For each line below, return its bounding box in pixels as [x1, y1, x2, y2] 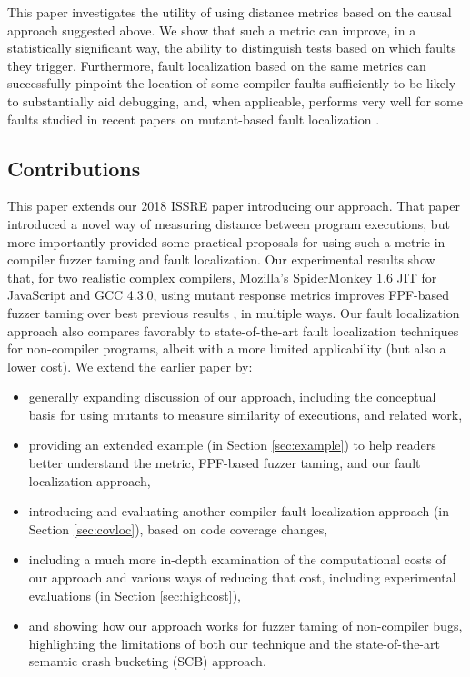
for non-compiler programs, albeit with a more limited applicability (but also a [7, 339, 446, 358]
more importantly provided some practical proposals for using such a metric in [7, 232, 445, 251]
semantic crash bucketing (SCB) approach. [28, 652, 266, 671]
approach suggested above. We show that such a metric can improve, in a [7, 20, 416, 39]
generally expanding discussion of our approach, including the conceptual [28, 387, 436, 406]
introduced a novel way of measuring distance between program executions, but [7, 214, 450, 233]
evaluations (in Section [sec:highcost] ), [28, 585, 241, 604]
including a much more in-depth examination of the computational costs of [28, 550, 446, 569]
